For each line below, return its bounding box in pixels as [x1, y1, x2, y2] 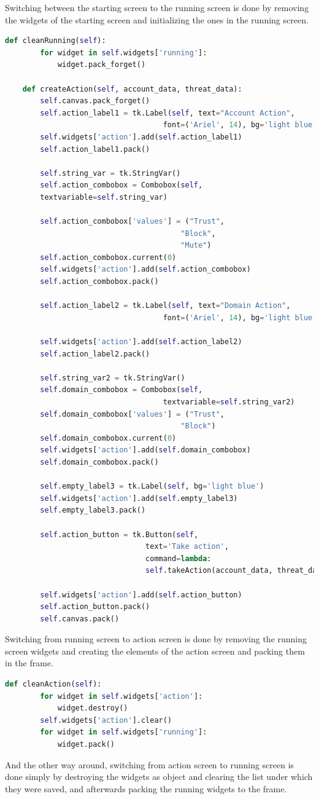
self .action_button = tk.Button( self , [40, 530, 199, 539]
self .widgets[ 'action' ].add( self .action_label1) [40, 132, 242, 141]
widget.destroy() [57, 704, 128, 713]
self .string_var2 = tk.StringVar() [40, 373, 185, 382]
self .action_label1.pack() [40, 144, 150, 154]
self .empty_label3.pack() [40, 506, 146, 515]
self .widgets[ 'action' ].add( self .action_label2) [40, 337, 242, 347]
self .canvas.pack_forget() [40, 96, 150, 106]
